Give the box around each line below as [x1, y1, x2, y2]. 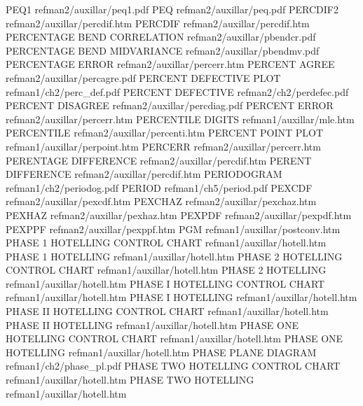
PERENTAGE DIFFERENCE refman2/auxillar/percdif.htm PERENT [6, 153, 312, 167]
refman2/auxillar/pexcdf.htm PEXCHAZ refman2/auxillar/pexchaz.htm [6, 194, 317, 209]
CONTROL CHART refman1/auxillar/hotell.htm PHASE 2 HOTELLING [6, 262, 327, 277]
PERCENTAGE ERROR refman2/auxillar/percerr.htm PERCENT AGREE [6, 57, 335, 71]
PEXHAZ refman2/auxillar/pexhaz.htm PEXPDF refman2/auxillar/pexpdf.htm [6, 207, 352, 222]
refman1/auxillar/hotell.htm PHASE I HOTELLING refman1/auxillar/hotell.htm [6, 290, 357, 304]
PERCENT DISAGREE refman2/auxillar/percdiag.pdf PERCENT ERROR [6, 98, 334, 113]
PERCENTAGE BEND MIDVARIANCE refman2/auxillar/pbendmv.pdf [6, 43, 320, 57]
